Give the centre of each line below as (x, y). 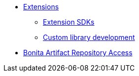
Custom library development (89, 37)
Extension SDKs (69, 22)
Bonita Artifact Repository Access (78, 53)
